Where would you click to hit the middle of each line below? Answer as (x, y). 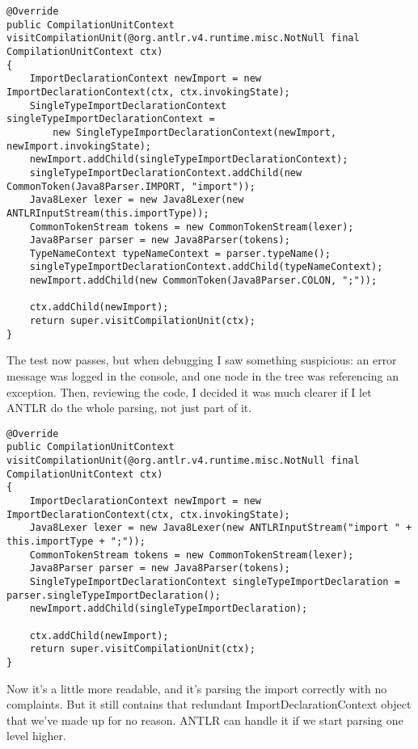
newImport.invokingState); (79, 146)
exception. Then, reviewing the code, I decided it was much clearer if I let (189, 391)
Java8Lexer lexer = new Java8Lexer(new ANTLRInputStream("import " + (221, 528)
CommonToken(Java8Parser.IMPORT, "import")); (131, 186)
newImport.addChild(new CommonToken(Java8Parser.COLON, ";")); (203, 281)
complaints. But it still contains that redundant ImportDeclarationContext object (209, 704)
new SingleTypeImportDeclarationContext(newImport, (195, 132)
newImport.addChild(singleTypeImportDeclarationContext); (189, 160)
